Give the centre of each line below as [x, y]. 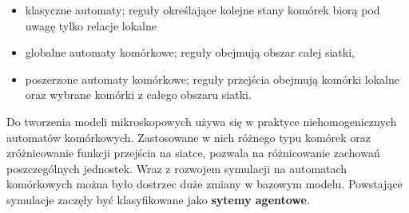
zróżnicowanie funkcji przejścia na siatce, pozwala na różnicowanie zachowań [193, 153]
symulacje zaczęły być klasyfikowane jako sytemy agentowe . [158, 199]
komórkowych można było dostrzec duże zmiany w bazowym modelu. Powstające [204, 184]
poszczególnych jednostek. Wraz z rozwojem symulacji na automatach [177, 168]
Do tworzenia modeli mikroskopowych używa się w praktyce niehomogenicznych [202, 121]
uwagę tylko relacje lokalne [91, 25]
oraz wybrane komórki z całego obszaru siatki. [138, 95]
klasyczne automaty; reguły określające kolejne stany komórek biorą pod [203, 10]
